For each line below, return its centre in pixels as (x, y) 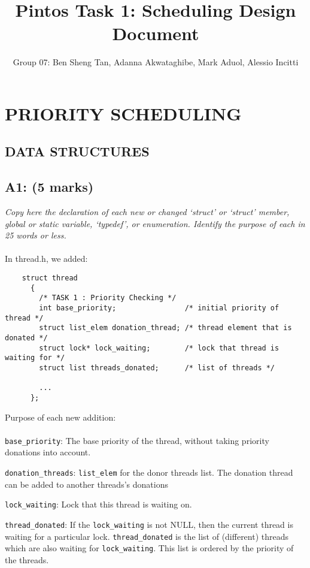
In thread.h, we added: (46, 259)
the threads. (27, 559)
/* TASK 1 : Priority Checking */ (108, 298)
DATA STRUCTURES (77, 151)
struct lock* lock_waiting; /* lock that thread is (159, 348)
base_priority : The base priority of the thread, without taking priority (137, 440)
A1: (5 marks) (49, 187)
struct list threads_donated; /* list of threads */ (157, 368)
